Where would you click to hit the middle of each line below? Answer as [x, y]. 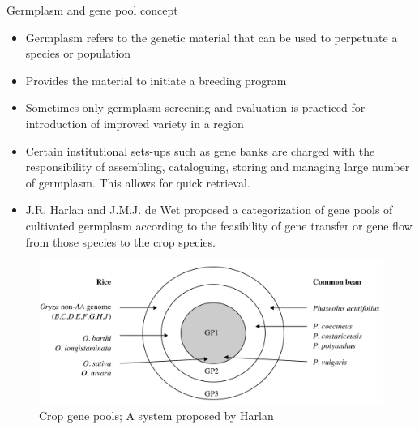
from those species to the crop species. [120, 241]
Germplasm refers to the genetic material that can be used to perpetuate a [212, 37]
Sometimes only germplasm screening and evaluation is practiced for [195, 107]
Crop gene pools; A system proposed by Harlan [156, 416]
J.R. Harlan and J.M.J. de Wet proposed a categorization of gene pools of [209, 210]
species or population [78, 53]
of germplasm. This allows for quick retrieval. [138, 182]
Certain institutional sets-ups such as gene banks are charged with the [200, 150]
